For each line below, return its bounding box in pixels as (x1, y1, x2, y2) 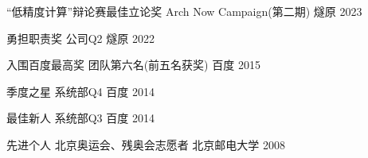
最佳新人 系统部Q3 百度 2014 (6, 110, 155, 126)
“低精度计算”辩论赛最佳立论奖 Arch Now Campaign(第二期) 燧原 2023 (6, 3, 362, 19)
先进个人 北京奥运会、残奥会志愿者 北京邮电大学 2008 (6, 136, 286, 152)
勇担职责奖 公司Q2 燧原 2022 (6, 29, 155, 46)
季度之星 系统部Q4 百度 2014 (6, 83, 155, 99)
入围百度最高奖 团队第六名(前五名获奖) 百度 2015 (6, 56, 260, 73)
